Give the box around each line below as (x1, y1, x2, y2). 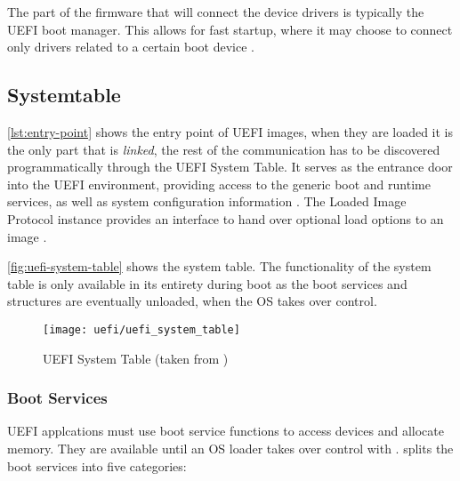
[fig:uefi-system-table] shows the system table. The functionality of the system (7, 257, 432, 276)
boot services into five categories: (7, 456, 187, 475)
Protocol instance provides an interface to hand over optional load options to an (7, 209, 444, 228)
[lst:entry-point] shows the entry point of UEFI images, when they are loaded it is (7, 122, 454, 140)
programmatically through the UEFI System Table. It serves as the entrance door (7, 157, 453, 176)
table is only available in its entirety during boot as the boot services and (7, 274, 408, 293)
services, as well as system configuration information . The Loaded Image (7, 192, 407, 211)
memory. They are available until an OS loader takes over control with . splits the (7, 438, 454, 457)
